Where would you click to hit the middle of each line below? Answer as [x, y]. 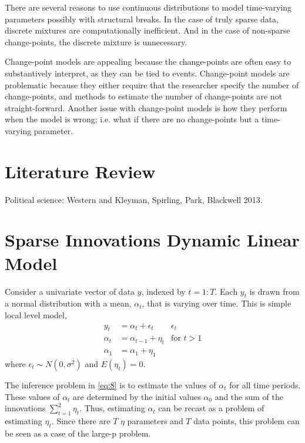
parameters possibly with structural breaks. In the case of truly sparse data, [142, 19]
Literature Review [80, 171]
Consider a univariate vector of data [70, 291]
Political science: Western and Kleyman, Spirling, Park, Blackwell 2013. [134, 199]
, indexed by [163, 291]
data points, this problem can [247, 421]
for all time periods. [265, 385]
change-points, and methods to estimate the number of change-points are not [144, 96]
